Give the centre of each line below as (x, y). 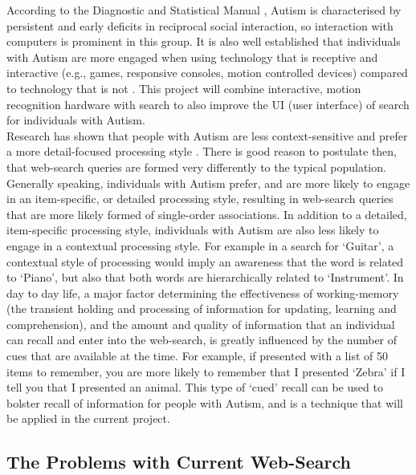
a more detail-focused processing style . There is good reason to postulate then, (202, 151)
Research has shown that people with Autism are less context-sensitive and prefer (207, 135)
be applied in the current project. (88, 418)
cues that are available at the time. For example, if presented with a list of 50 (197, 356)
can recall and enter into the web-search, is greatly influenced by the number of (202, 340)
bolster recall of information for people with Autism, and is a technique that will (205, 402)
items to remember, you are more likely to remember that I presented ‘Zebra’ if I (206, 371)
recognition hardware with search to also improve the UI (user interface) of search (208, 104)
